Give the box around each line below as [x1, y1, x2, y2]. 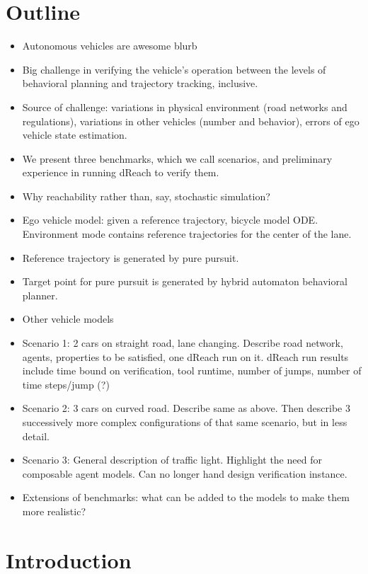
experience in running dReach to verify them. [22, 165, 219, 180]
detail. [22, 428, 50, 443]
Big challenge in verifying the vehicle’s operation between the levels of [22, 62, 326, 76]
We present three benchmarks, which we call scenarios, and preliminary [22, 151, 333, 166]
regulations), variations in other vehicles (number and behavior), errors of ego [22, 113, 360, 128]
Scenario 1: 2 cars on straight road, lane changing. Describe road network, [22, 335, 343, 350]
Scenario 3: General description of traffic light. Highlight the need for [22, 452, 322, 467]
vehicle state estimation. [22, 127, 127, 142]
